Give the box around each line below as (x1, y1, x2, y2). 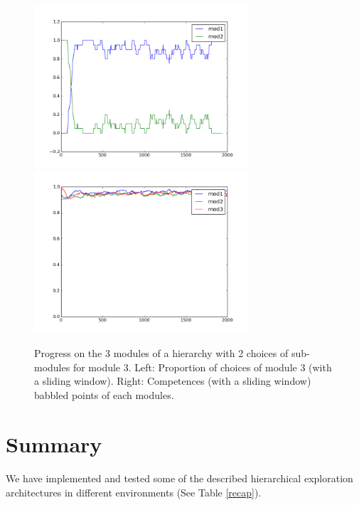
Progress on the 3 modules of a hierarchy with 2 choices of (34, 345, 289, 360)
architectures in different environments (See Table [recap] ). (6, 484, 262, 499)
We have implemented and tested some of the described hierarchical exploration (6, 471, 353, 486)
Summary (6, 429, 102, 458)
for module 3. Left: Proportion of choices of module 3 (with (73, 359, 332, 374)
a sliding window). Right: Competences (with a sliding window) (34, 373, 311, 388)
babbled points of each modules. (34, 387, 174, 402)
